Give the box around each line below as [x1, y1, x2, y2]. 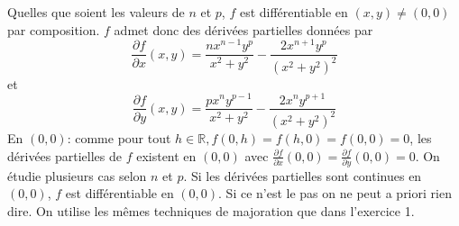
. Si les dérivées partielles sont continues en [183, 166, 422, 185]
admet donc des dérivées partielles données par [114, 20, 373, 39]
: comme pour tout [67, 128, 171, 147]
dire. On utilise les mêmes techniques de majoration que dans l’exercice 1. [7, 202, 415, 221]
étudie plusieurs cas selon [7, 166, 147, 185]
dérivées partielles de [7, 146, 122, 165]
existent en [136, 146, 197, 165]
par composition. [7, 20, 100, 39]
